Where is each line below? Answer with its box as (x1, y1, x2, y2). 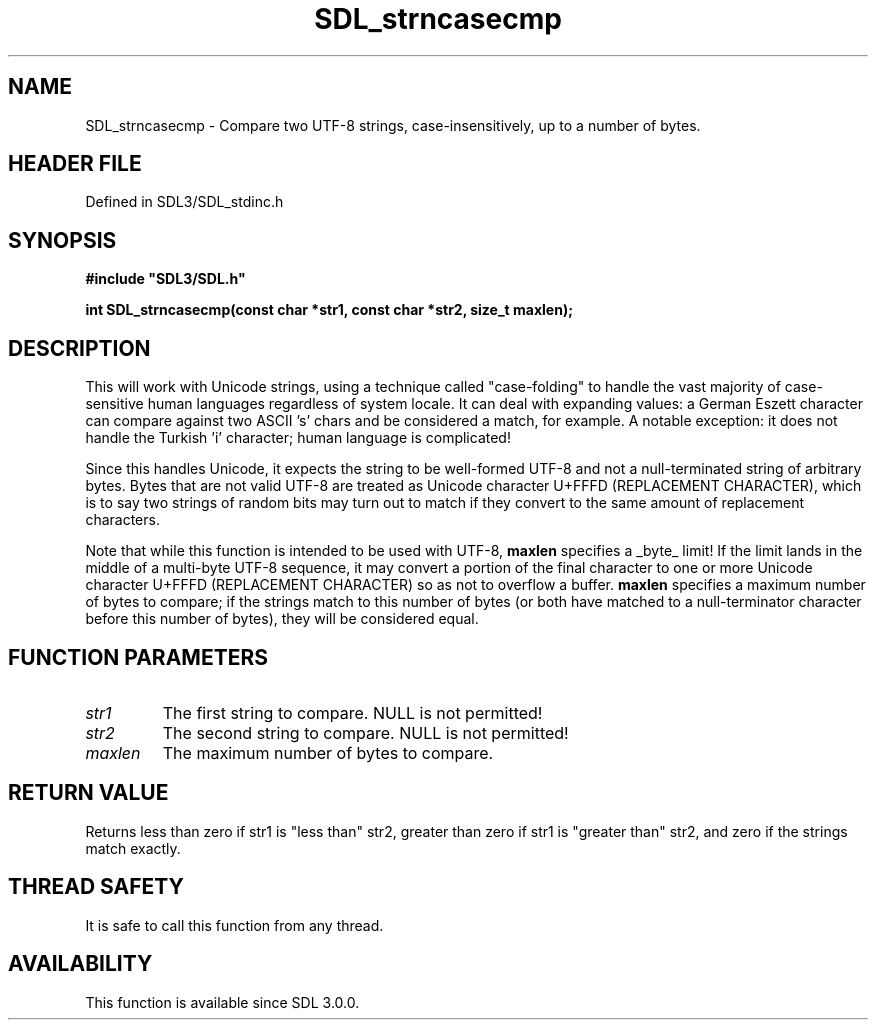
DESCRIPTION (8, 335, 151, 361)
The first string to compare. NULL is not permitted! (162, 702, 543, 723)
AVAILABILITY (8, 951, 153, 977)
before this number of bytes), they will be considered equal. (85, 610, 479, 628)
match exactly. (85, 839, 181, 857)
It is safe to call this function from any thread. (85, 916, 384, 934)
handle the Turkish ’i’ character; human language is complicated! (85, 429, 511, 447)
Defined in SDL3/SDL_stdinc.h (85, 193, 284, 211)
